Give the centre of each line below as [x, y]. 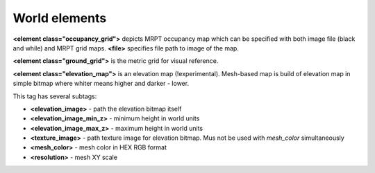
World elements [60, 18]
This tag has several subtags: [55, 96]
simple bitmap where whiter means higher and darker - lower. [101, 84]
